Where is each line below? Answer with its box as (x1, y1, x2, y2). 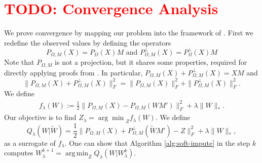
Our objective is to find (4, 112, 77, 123)
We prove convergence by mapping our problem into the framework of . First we (4, 27, 253, 38)
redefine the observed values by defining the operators (4, 37, 171, 48)
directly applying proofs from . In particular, (4, 67, 143, 77)
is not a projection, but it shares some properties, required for (55, 57, 247, 67)
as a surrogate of (4, 137, 56, 148)
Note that (4, 57, 34, 67)
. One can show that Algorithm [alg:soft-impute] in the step (64, 137, 250, 148)
